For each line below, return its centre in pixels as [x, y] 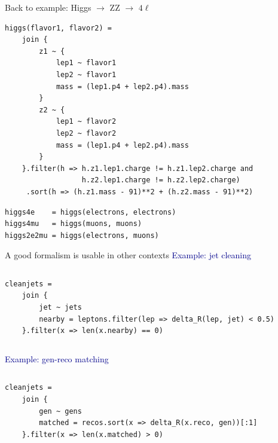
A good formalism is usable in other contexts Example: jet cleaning [128, 255]
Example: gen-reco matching [57, 358]
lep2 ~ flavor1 [86, 74]
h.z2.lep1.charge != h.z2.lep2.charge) [161, 180]
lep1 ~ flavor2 [86, 122]
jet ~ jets [60, 308]
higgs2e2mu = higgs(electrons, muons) [82, 235]
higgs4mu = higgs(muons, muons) [74, 224]
